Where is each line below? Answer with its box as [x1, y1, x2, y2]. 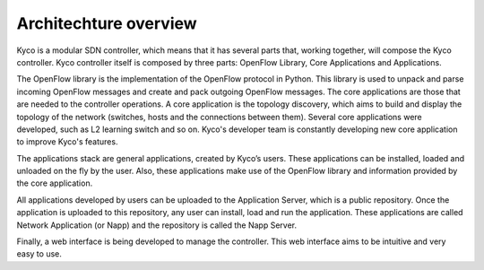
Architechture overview [16, 13, 197, 33]
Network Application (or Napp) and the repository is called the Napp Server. [16, 220, 298, 231]
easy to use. [16, 248, 62, 259]
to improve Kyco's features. [16, 136, 118, 147]
